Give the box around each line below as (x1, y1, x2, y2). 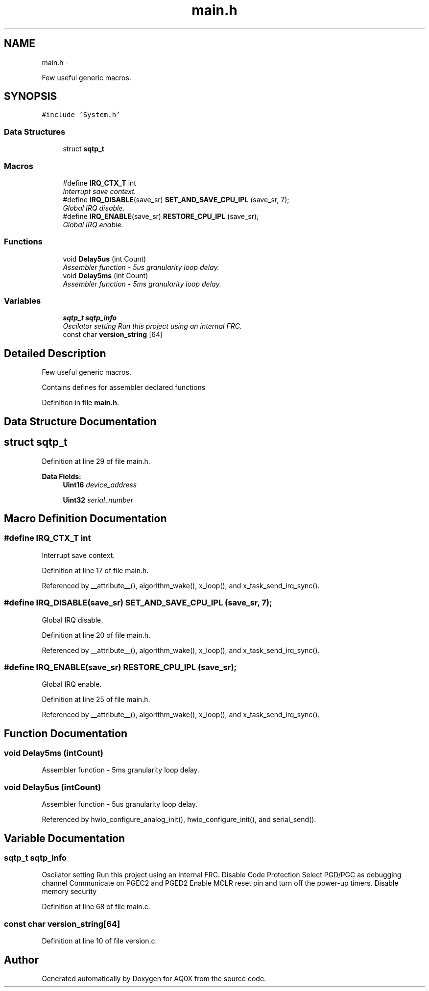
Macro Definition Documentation (4, 512, 167, 525)
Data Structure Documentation (4, 415, 157, 428)
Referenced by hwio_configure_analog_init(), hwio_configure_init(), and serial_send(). (42, 815, 316, 824)
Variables (4, 296, 41, 306)
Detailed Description (4, 347, 106, 360)
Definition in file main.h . (42, 398, 119, 407)
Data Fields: (42, 472, 81, 481)
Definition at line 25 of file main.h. (42, 695, 150, 704)
